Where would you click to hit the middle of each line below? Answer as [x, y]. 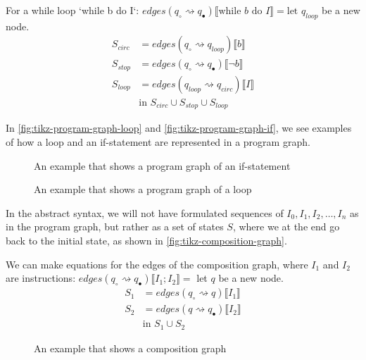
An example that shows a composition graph [130, 348]
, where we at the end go [286, 226]
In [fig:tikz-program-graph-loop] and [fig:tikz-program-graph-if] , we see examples [179, 128]
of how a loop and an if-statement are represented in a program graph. [158, 142]
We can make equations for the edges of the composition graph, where [157, 264]
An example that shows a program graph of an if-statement [162, 165]
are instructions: [41, 278]
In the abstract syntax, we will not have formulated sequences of [145, 212]
